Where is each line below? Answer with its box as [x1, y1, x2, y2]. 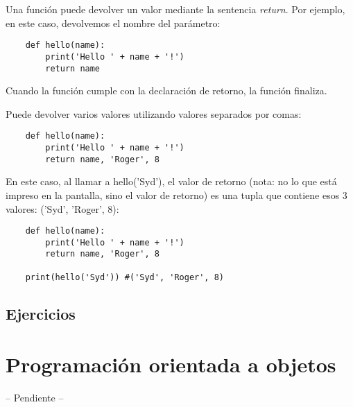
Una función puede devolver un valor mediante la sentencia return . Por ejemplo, [6, 2, 345, 16]
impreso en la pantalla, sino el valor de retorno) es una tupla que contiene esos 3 [6, 187, 347, 202]
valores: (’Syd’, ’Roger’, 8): [6, 201, 119, 216]
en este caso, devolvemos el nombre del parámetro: [6, 15, 221, 30]
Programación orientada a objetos [6, 350, 336, 379]
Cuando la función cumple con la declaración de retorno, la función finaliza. [6, 83, 327, 98]
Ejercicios [6, 302, 76, 324]
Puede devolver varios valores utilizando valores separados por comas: [6, 106, 302, 121]
